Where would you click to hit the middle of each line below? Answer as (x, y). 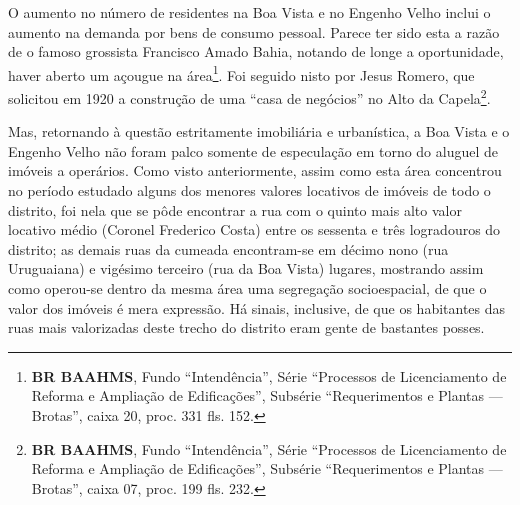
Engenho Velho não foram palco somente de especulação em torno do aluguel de (253, 150)
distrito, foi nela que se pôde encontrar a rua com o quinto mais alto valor (235, 209)
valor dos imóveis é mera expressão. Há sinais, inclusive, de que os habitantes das (257, 307)
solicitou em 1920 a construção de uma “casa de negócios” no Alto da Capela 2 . (249, 96)
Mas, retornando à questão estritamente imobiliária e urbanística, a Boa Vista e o (259, 131)
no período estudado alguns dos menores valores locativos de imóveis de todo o (249, 190)
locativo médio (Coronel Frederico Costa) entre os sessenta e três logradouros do (254, 229)
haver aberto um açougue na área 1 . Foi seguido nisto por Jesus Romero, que (241, 73)
